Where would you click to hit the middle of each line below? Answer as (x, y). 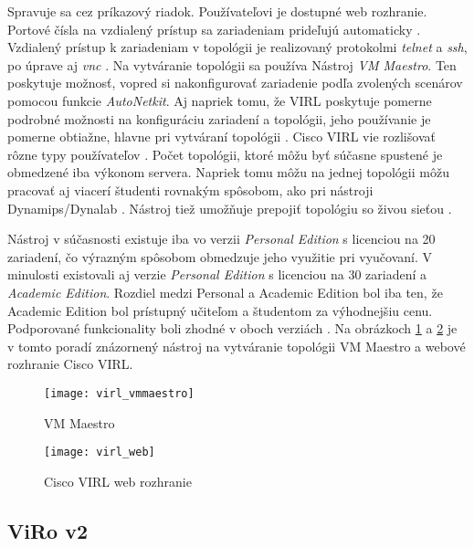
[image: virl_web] (100, 452)
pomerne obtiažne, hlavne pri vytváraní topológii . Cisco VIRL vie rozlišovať (221, 137)
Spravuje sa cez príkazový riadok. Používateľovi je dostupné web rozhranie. (217, 11)
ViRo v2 (48, 530)
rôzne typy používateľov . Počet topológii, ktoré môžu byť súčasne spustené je (225, 154)
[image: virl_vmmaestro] (119, 393)
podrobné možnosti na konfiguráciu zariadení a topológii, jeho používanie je (219, 118)
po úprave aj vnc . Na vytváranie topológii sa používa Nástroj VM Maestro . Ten (232, 64)
